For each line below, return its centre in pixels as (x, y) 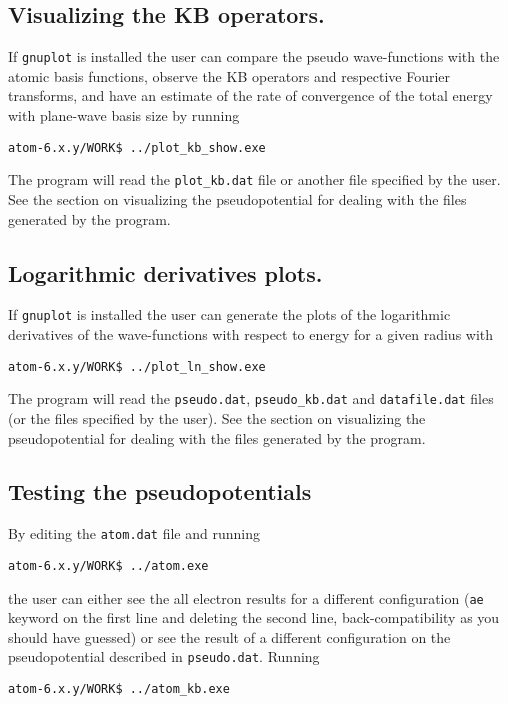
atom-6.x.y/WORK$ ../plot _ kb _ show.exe (137, 147)
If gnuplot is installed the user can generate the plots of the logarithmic (229, 314)
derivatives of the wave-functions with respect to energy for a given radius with (251, 334)
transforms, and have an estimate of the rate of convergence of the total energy (250, 95)
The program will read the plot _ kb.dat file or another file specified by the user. (254, 179)
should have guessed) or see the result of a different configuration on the (229, 636)
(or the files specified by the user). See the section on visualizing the (217, 417)
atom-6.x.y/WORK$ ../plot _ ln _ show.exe (137, 366)
